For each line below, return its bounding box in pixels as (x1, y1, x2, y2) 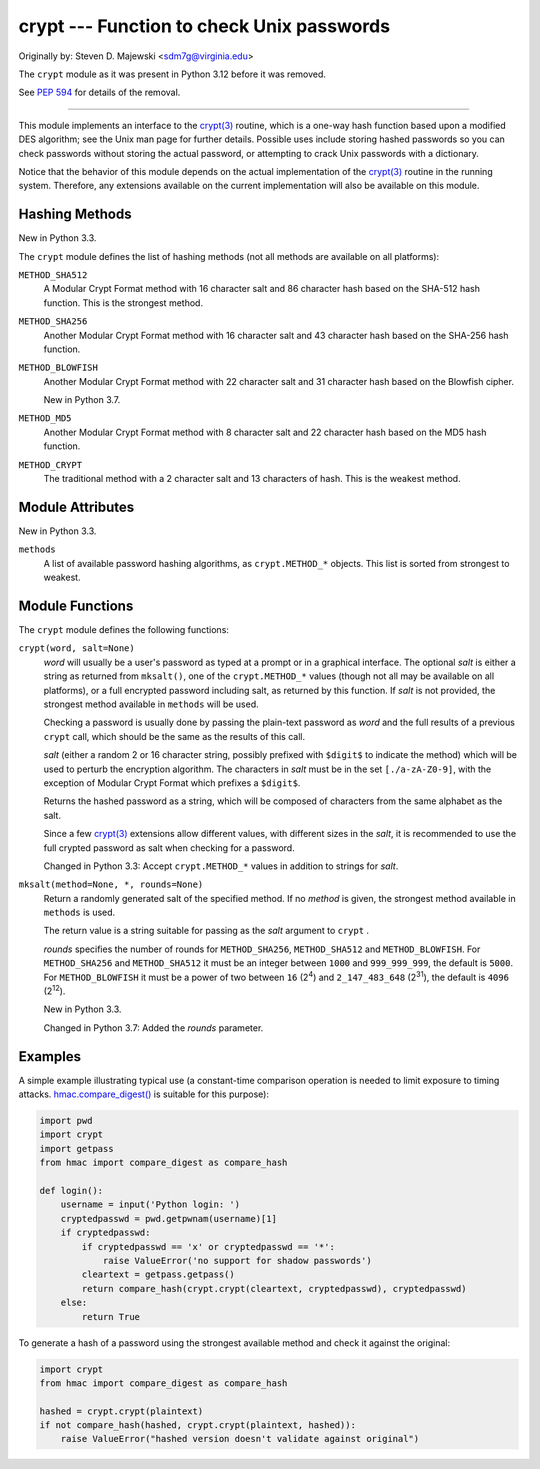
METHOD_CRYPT (18, 459, 83, 470)
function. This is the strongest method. (43, 296, 204, 309)
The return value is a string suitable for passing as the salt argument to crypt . (43, 925, 370, 937)
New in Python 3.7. (43, 394, 121, 406)
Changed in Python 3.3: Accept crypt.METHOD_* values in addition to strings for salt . (43, 860, 399, 872)
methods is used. (43, 906, 116, 919)
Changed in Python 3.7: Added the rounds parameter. (43, 1021, 264, 1034)
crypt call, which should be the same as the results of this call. (43, 730, 305, 742)
